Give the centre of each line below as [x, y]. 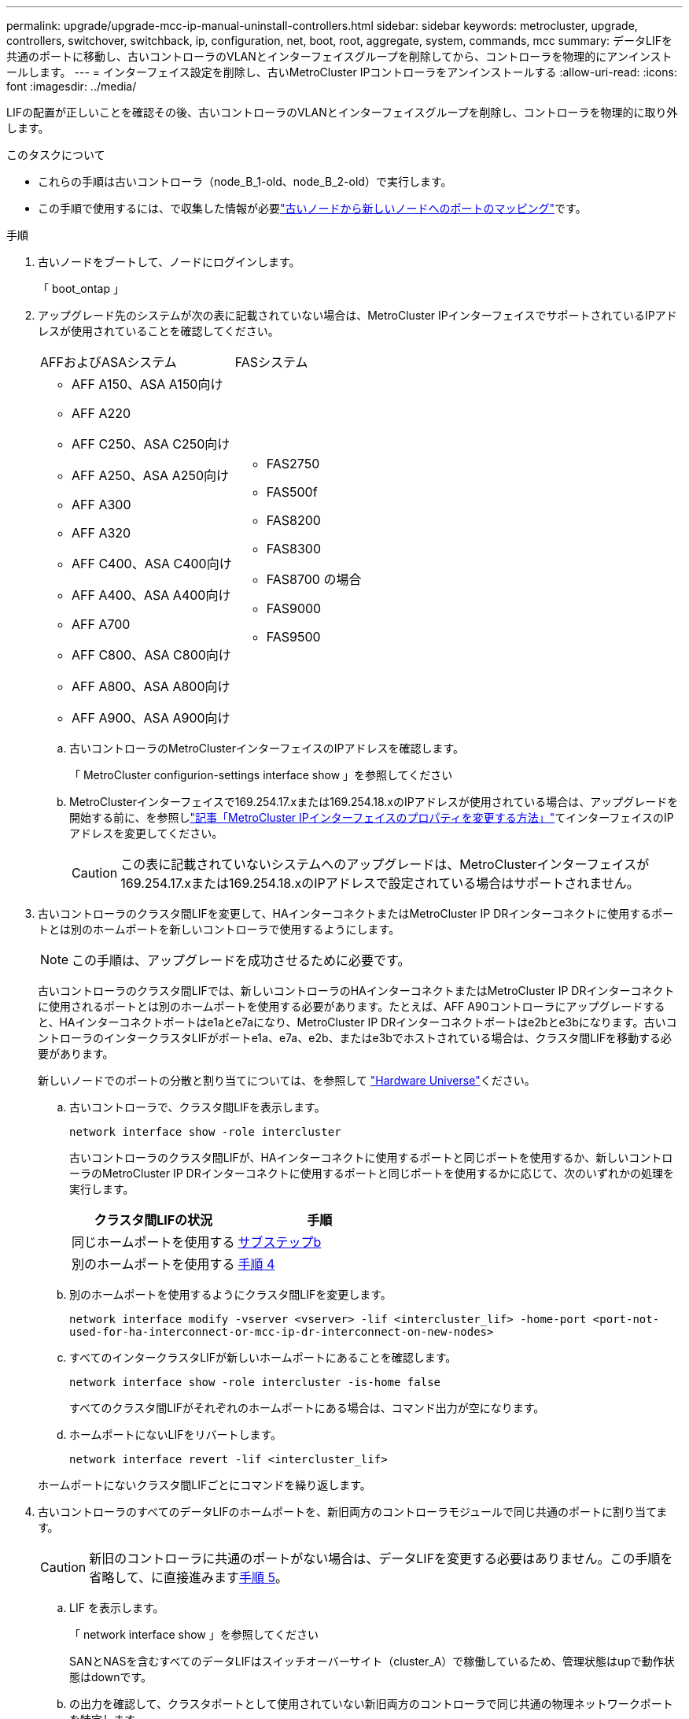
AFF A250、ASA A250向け [151, 475]
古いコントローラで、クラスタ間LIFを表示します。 [197, 1107]
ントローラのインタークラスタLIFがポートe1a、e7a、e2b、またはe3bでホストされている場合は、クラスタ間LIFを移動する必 [355, 1038]
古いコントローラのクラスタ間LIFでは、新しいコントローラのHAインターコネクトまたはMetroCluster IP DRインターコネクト [356, 991]
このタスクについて [56, 155]
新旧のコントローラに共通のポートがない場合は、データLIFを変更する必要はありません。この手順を [381, 1558]
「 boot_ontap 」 [81, 288]
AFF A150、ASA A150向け [147, 384]
